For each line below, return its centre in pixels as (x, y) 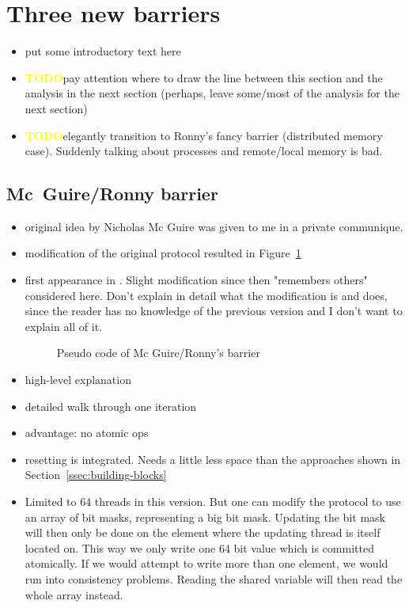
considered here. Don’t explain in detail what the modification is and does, (206, 295)
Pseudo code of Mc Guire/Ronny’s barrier (158, 353)
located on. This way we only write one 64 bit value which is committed (199, 547)
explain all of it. (64, 326)
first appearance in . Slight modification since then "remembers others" (196, 280)
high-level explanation (78, 380)
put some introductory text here (103, 51)
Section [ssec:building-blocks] (96, 475)
